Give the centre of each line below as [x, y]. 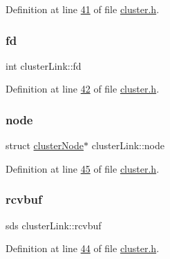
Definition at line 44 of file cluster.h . [83, 248]
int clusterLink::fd [44, 65]
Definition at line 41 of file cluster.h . [83, 9]
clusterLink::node [128, 145]
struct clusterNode [45, 145]
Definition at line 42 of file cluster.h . [83, 89]
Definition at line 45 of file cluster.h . [83, 168]
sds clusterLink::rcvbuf [54, 225]
